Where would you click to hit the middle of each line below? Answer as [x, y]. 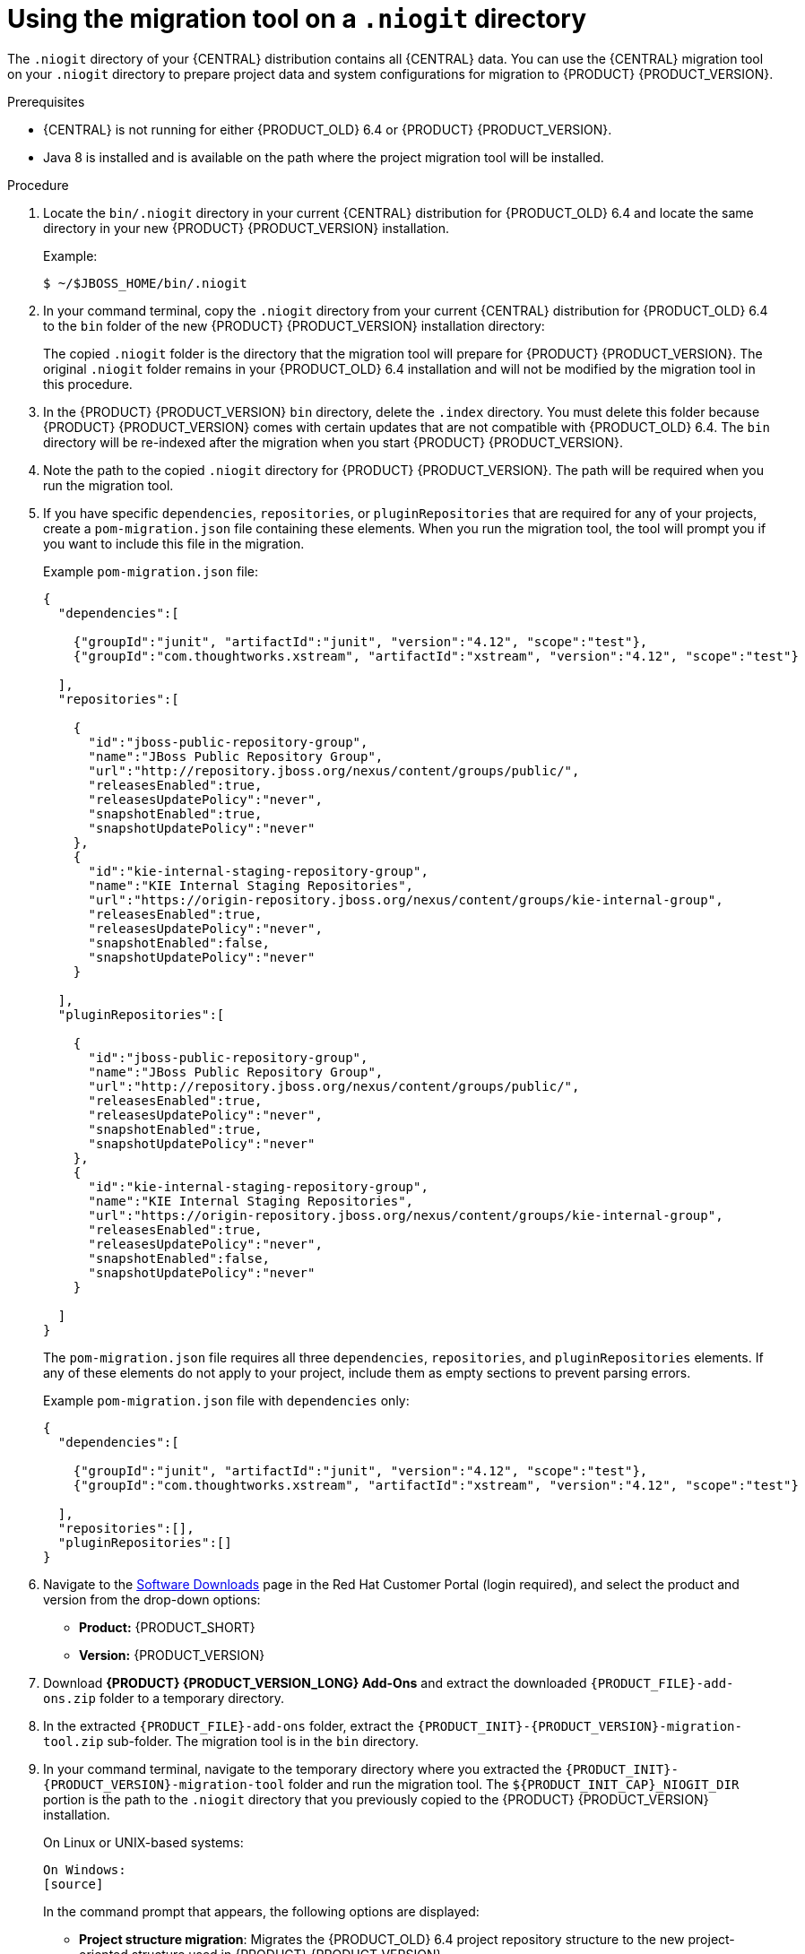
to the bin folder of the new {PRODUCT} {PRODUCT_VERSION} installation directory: [294, 325]
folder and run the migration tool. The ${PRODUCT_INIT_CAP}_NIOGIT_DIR [514, 1784]
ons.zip [70, 1698]
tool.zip [74, 1741]
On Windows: [85, 1869]
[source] [74, 1884]
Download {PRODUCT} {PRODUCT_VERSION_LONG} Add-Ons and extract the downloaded [315, 1682]
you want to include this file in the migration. [174, 543]
